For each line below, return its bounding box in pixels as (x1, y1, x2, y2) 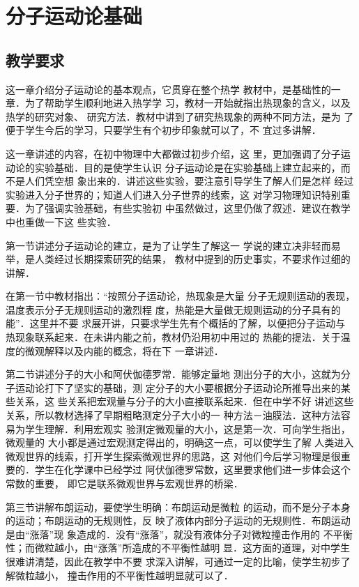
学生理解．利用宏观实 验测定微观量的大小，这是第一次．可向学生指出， (24, 421, 351, 436)
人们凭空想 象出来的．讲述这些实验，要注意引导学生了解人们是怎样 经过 (24, 174, 354, 188)
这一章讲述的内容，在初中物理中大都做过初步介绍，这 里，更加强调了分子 (6, 146, 341, 160)
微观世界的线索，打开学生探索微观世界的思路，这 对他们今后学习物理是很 (6, 448, 341, 463)
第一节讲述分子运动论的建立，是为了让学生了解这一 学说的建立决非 (6, 238, 312, 252)
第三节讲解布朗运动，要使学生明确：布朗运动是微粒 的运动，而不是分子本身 (6, 499, 351, 514)
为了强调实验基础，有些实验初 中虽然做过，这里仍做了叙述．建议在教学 (24, 201, 351, 215)
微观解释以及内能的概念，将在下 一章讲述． (24, 343, 224, 358)
